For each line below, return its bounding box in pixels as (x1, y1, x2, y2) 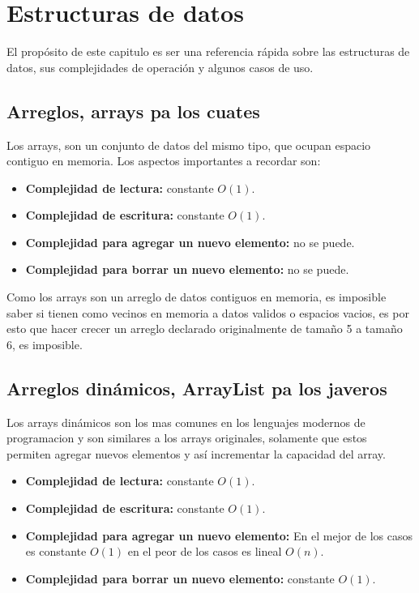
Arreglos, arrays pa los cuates (6, 98, 260, 123)
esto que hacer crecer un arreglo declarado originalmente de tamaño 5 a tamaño (6, 320, 403, 337)
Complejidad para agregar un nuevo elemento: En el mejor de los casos (25, 527, 413, 544)
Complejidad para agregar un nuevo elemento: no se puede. (25, 233, 355, 250)
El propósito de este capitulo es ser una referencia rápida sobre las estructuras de (6, 43, 410, 60)
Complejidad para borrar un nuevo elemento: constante (25, 570, 335, 587)
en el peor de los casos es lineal (127, 543, 282, 560)
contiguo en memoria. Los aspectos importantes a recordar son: (6, 152, 321, 169)
